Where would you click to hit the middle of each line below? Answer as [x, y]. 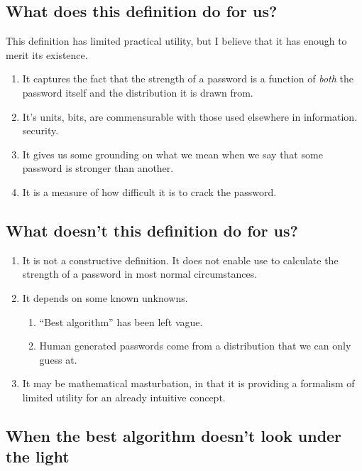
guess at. [58, 359]
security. [40, 130]
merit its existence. [47, 54]
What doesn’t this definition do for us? [152, 230]
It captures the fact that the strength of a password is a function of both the [188, 78]
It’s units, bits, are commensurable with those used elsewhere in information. [190, 116]
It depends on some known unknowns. [105, 297]
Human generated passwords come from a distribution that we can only [195, 346]
